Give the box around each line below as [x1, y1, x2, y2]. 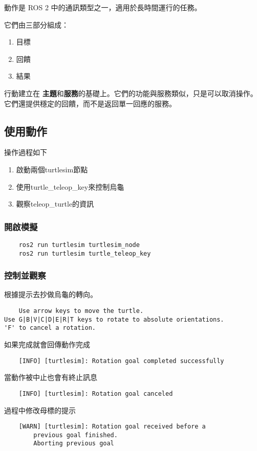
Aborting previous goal [33, 440, 114, 447]
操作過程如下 [4, 147, 47, 157]
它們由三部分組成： [4, 19, 69, 30]
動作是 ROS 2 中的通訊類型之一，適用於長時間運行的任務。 [4, 2, 202, 12]
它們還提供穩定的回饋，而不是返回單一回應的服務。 [4, 98, 176, 108]
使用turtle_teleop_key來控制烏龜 [16, 181, 124, 192]
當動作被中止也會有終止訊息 [4, 372, 97, 382]
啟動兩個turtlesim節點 [16, 164, 88, 174]
